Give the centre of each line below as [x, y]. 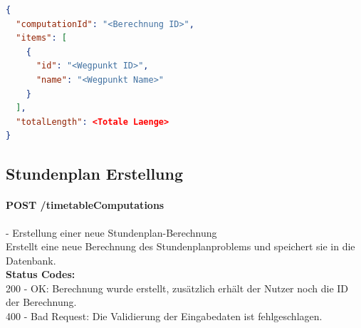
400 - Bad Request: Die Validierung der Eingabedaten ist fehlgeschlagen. [164, 316]
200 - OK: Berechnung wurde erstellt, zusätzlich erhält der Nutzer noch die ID [177, 288]
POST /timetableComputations [85, 205]
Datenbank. [31, 260]
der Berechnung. [41, 302]
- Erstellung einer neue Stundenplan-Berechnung [111, 232]
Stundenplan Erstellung [94, 174]
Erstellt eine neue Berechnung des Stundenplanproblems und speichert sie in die [180, 246]
